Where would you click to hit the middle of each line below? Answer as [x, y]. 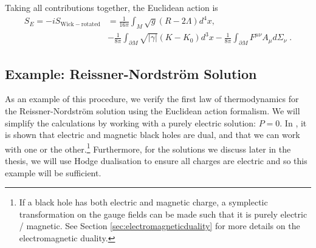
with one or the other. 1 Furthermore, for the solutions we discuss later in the [148, 148]
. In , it [293, 122]
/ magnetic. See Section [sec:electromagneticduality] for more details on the [160, 226]
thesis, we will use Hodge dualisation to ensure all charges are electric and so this [156, 161]
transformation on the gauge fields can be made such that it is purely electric [163, 214]
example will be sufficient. [53, 172]
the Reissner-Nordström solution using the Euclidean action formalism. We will [153, 111]
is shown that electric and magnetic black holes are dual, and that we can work [153, 135]
